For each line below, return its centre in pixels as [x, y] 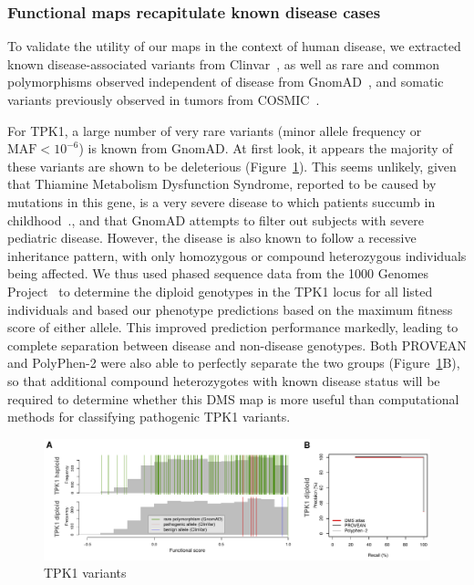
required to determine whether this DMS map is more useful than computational [233, 398]
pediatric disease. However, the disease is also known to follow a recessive [212, 238]
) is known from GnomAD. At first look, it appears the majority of [266, 148]
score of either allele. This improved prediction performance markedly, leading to [233, 327]
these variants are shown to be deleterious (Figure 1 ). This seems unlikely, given [232, 166]
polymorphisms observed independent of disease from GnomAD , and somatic [226, 82]
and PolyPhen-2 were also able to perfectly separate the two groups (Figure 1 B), [234, 363]
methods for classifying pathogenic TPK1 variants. [149, 417]
